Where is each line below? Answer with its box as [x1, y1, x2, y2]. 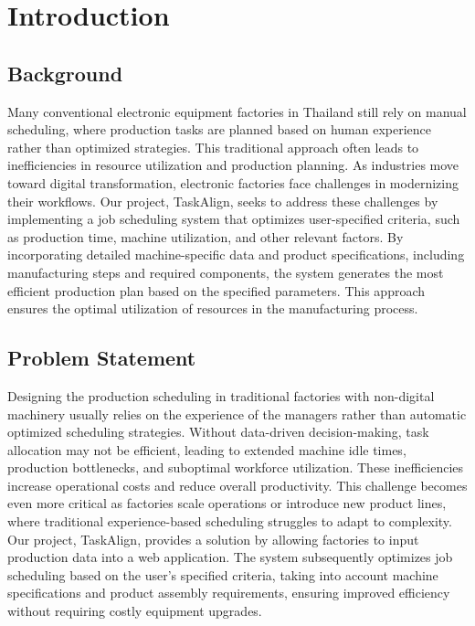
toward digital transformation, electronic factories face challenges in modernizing [7, 173, 459, 192]
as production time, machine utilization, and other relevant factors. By [7, 227, 404, 246]
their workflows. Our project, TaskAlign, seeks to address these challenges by [7, 191, 438, 210]
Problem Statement [7, 344, 196, 372]
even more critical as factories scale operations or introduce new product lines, [7, 493, 447, 513]
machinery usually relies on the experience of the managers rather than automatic [7, 404, 467, 423]
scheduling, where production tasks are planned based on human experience [7, 120, 432, 139]
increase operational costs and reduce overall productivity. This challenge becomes [7, 475, 468, 494]
